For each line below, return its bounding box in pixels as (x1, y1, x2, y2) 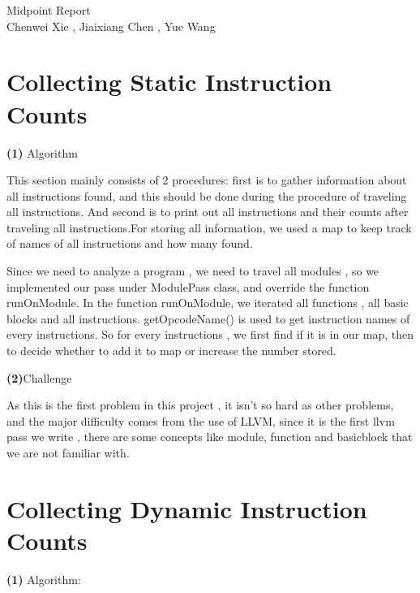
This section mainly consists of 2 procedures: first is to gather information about (6, 171, 407, 188)
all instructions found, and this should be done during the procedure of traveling (6, 187, 407, 204)
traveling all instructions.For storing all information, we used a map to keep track (6, 219, 412, 236)
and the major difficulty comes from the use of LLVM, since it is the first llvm (6, 412, 395, 429)
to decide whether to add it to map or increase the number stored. (6, 342, 336, 359)
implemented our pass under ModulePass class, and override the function (6, 278, 370, 295)
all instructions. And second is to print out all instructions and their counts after (6, 203, 409, 220)
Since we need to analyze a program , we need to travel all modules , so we (6, 262, 379, 279)
